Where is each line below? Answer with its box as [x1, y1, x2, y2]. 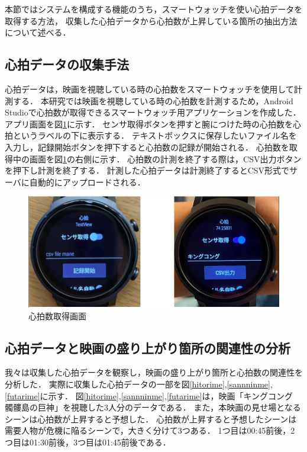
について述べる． [5, 26, 71, 39]
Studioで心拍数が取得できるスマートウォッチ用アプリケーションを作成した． [5, 106, 301, 118]
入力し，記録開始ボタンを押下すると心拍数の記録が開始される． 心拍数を [5, 140, 289, 153]
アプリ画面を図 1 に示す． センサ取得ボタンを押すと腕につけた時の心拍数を [5, 117, 293, 130]
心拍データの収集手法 [5, 55, 129, 73]
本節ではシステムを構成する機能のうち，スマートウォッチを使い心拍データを [5, 3, 303, 15]
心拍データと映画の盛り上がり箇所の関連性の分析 [5, 338, 290, 357]
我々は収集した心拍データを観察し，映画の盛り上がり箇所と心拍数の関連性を [5, 366, 303, 379]
